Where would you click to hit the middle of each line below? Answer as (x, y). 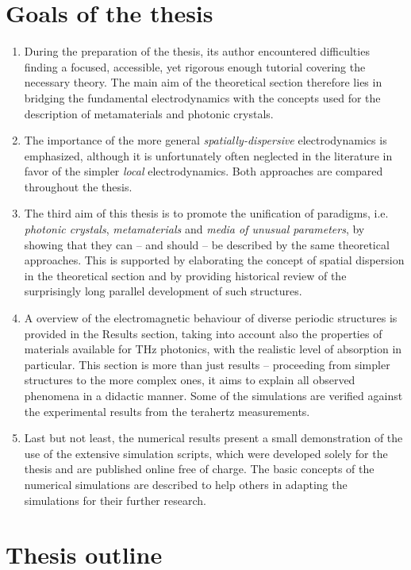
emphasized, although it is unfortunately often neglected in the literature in (208, 155)
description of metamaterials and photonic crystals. (149, 113)
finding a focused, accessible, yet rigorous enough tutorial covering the (195, 66)
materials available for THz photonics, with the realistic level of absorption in (213, 349)
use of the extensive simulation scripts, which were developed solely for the (206, 453)
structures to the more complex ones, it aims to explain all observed (190, 380)
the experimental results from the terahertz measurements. (167, 411)
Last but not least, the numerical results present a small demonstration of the (213, 438)
